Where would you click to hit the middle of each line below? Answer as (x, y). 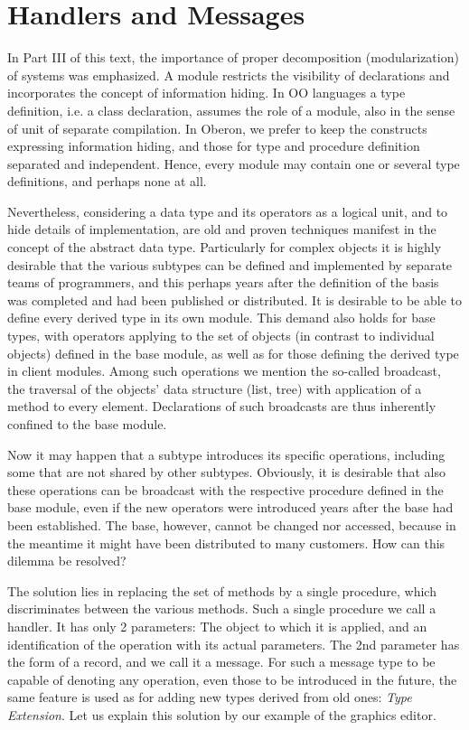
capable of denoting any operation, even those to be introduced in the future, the (232, 679)
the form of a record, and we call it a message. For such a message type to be (221, 662)
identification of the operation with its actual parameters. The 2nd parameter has (234, 644)
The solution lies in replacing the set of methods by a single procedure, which (222, 590)
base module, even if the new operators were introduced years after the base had (230, 507)
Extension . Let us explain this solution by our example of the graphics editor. (222, 714)
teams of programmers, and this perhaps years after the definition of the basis (223, 282)
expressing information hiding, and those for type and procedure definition (214, 146)
